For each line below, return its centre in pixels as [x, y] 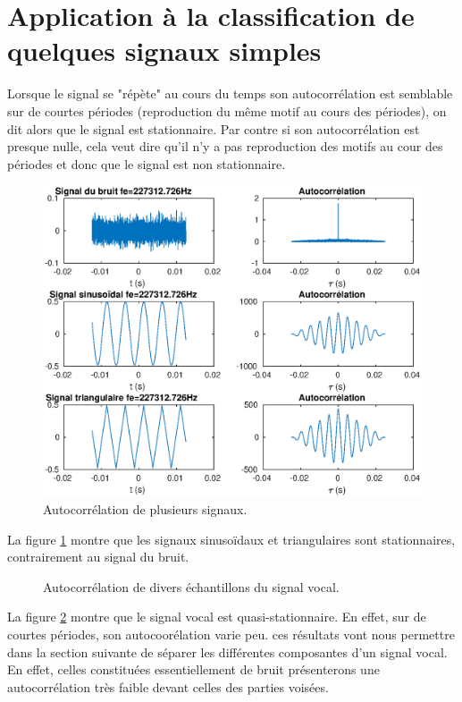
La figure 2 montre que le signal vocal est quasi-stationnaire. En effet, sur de [217, 617]
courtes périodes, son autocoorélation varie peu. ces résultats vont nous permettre [231, 634]
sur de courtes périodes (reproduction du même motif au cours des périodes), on [227, 110]
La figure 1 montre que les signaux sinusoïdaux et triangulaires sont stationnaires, [231, 539]
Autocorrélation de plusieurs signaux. [145, 509]
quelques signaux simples [164, 51]
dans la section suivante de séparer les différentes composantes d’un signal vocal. [227, 651]
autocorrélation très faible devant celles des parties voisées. [168, 686]
